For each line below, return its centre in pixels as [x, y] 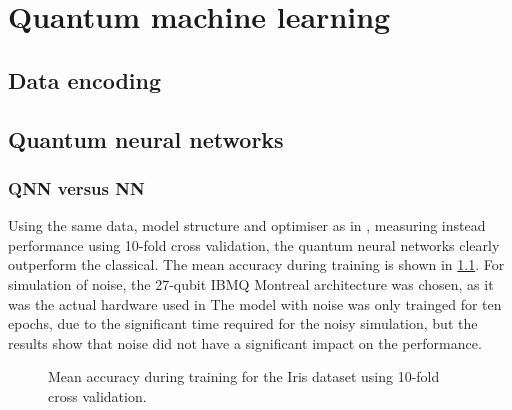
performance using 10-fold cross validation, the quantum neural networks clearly [254, 244]
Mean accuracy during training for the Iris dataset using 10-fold [244, 376]
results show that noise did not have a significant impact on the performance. [245, 342]
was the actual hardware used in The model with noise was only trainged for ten [255, 303]
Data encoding [85, 79]
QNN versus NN [76, 187]
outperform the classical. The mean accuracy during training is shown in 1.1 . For [256, 264]
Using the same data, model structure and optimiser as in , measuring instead [247, 225]
